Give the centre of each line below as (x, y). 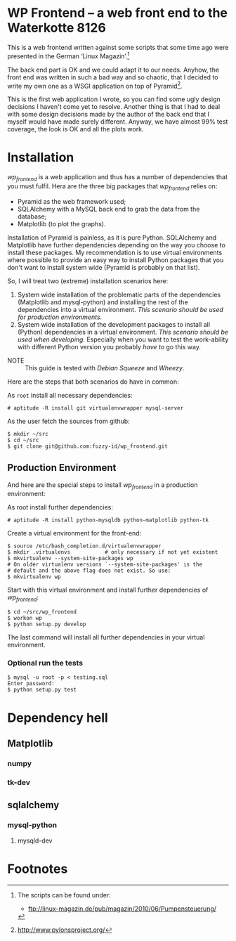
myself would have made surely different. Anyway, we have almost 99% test (118, 122)
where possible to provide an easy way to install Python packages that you (116, 260)
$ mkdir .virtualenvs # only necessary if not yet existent (113, 552)
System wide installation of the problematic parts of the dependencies (119, 294)
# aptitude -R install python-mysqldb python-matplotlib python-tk (108, 520)
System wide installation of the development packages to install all (114, 324)
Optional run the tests (45, 663)
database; (32, 216)
